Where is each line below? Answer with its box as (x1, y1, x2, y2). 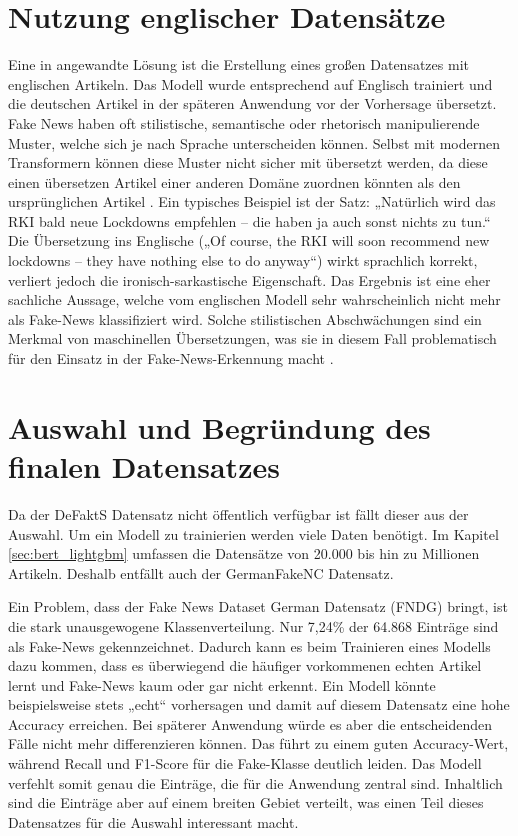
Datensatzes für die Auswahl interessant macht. (8, 811, 299, 832)
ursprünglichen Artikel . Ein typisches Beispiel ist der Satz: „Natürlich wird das (8, 191, 496, 212)
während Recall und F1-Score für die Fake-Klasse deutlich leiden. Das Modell (8, 753, 482, 774)
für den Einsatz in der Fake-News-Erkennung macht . (8, 348, 334, 369)
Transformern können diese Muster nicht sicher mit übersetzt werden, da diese (8, 152, 488, 173)
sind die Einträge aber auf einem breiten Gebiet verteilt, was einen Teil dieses (8, 792, 484, 813)
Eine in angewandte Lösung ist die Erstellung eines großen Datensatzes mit (8, 54, 469, 75)
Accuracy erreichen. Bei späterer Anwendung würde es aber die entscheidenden (8, 713, 493, 734)
